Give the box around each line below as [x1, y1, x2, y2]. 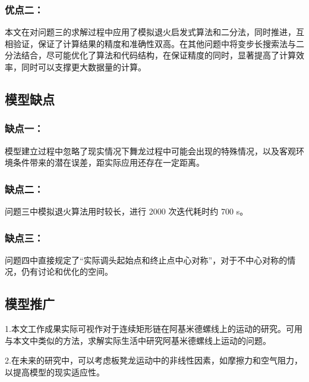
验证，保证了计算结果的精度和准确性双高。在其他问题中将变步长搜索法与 [12, 37, 296, 49]
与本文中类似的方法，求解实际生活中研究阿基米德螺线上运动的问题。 [5, 334, 271, 346]
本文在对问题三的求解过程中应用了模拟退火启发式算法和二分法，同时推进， [5, 26, 296, 38]
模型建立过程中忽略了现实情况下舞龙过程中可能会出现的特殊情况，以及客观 [5, 144, 296, 157]
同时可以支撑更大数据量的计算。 [21, 61, 146, 73]
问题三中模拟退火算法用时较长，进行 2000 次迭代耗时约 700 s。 [5, 205, 248, 217]
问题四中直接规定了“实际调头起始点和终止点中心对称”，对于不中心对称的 [5, 253, 288, 266]
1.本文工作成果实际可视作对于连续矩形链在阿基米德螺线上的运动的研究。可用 [5, 322, 302, 335]
